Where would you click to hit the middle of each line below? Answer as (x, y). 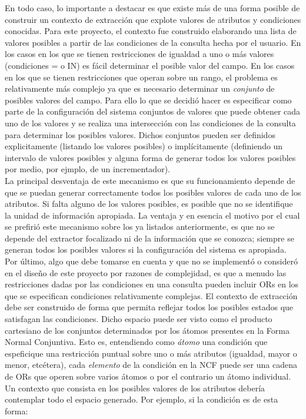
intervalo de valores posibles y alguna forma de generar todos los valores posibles (150, 157)
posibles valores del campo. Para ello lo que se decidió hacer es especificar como (148, 100)
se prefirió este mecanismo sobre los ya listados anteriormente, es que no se (140, 227)
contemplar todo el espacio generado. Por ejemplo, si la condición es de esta (142, 399)
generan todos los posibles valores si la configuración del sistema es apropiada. (146, 249)
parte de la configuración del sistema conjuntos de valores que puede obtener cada (153, 111)
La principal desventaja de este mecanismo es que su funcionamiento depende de (150, 180)
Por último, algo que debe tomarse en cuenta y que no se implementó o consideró (151, 261)
